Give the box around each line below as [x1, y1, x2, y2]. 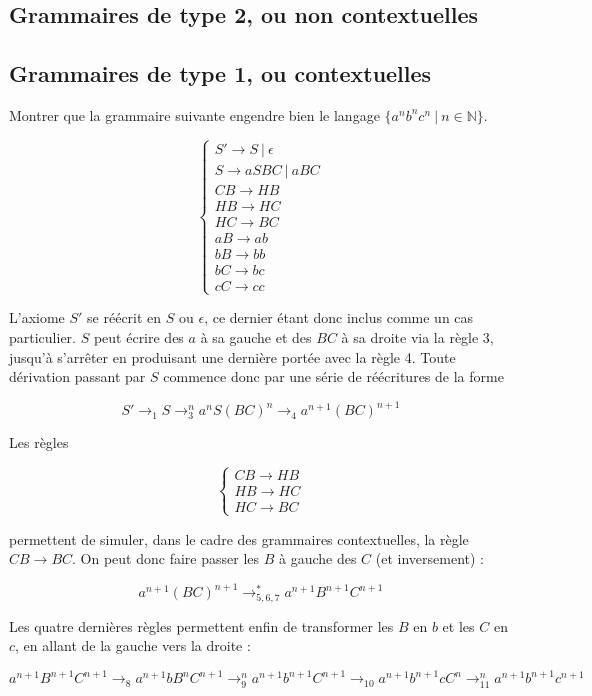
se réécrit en [87, 307, 162, 328]
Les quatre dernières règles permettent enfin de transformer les [9, 615, 394, 636]
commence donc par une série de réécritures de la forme [163, 366, 504, 387]
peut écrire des [93, 326, 184, 347]
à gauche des [278, 548, 357, 569]
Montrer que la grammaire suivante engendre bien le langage [9, 104, 380, 125]
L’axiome [9, 307, 65, 328]
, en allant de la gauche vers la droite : [15, 635, 251, 656]
